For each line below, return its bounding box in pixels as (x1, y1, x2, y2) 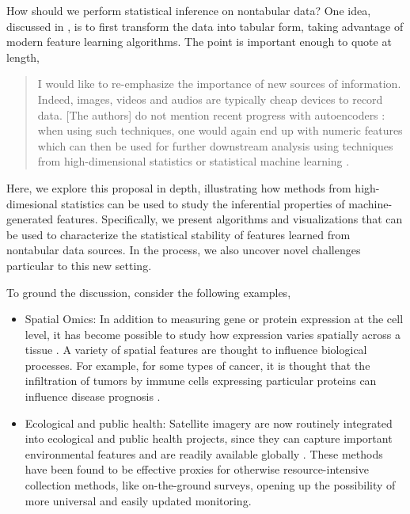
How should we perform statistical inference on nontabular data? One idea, (6, 2, 371, 18)
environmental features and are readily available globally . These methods (25, 445, 383, 462)
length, (6, 48, 40, 65)
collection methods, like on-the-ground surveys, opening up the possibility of (25, 477, 396, 493)
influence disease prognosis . (25, 388, 161, 405)
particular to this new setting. (6, 257, 152, 273)
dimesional (6, 195, 58, 211)
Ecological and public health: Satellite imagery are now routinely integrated (25, 414, 393, 431)
